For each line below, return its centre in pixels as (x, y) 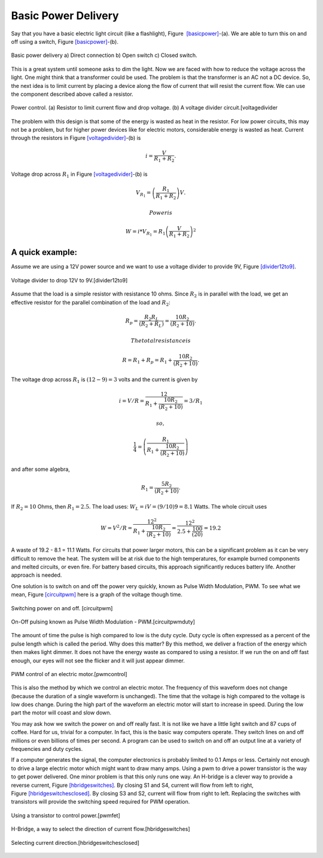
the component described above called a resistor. (72, 94)
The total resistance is (161, 340)
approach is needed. (36, 575)
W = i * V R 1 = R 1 (145, 233)
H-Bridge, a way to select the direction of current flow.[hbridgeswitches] (101, 829)
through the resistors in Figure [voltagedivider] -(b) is (76, 138)
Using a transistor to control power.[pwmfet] (66, 815)
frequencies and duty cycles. (47, 749)
